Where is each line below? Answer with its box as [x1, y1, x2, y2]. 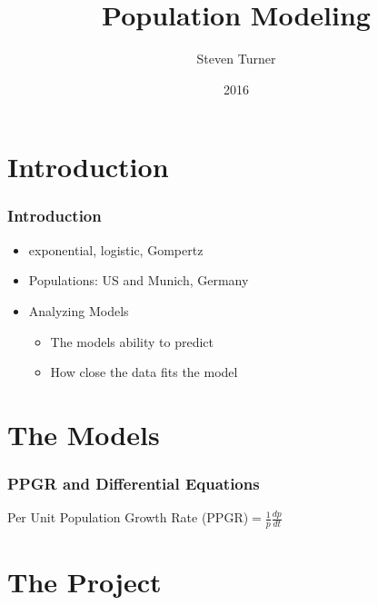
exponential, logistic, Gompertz [28, 240, 204, 259]
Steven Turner [196, 49, 276, 68]
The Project [7, 563, 162, 600]
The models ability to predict [50, 332, 214, 351]
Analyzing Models [28, 301, 129, 320]
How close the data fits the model [50, 362, 238, 382]
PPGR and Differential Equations [7, 471, 260, 494]
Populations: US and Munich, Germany [28, 271, 249, 290]
